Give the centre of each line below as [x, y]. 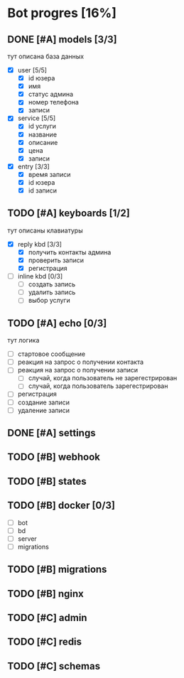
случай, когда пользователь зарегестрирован [98, 386]
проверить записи [56, 260]
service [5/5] [37, 118]
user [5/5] [32, 70]
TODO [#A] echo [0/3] [57, 323]
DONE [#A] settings [52, 433]
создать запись [52, 284]
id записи [43, 190]
